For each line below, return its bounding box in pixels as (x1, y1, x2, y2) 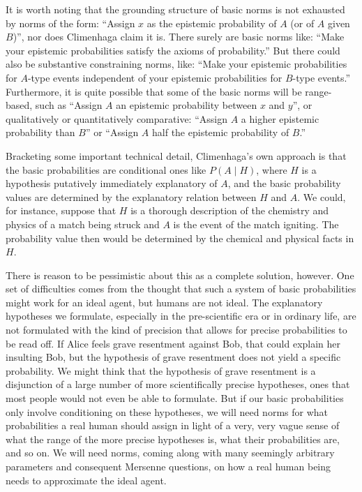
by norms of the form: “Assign (6, 15, 135, 30)
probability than (6, 125, 75, 140)
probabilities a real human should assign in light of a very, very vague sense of (6, 418, 340, 433)
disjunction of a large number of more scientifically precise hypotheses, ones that (6, 377, 350, 392)
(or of (290, 15, 315, 30)
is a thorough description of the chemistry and (130, 203, 329, 218)
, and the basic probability (227, 176, 341, 191)
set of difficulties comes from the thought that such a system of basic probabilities (6, 281, 356, 296)
